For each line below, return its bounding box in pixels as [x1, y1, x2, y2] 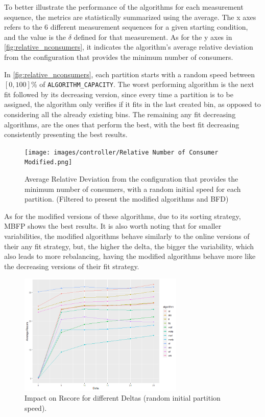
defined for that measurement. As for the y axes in [74, 31, 232, 42]
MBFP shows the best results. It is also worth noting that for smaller [4, 221, 222, 231]
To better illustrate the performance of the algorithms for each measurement [4, 2, 244, 12]
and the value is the [4, 31, 66, 42]
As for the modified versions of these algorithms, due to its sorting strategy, [4, 210, 241, 221]
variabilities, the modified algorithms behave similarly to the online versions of [4, 231, 250, 242]
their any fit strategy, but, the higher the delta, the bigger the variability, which [4, 240, 254, 251]
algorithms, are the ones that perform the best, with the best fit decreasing [4, 119, 239, 129]
